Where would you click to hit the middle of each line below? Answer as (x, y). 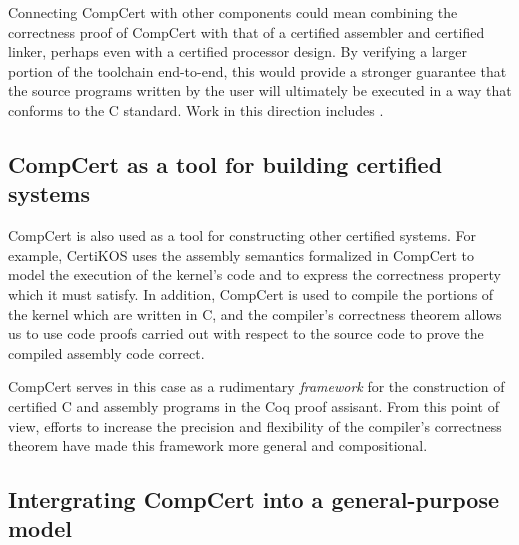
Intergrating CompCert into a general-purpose (254, 499)
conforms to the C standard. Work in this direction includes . (196, 109)
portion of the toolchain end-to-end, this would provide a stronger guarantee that (257, 70)
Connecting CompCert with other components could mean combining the (233, 12)
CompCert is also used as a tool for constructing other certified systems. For (242, 235)
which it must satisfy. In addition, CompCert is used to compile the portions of (251, 293)
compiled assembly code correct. (106, 352)
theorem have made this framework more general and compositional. (218, 445)
